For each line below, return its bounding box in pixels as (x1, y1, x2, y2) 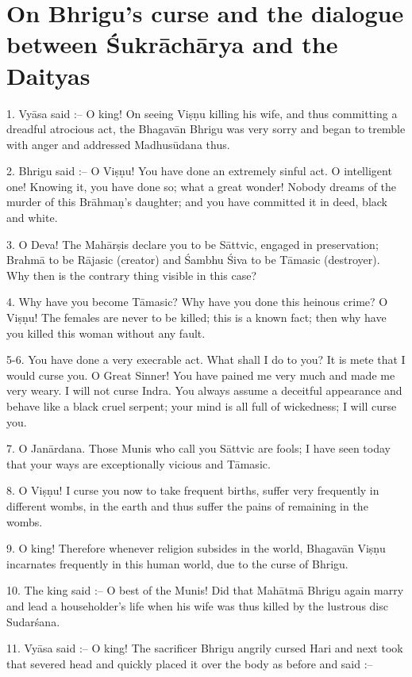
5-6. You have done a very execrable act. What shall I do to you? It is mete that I (6, 351, 406, 368)
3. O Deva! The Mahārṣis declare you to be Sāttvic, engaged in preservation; (6, 235, 379, 252)
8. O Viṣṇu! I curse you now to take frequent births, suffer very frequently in (6, 482, 379, 499)
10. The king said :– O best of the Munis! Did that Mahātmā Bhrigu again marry (6, 582, 404, 599)
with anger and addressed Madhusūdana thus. (6, 136, 230, 152)
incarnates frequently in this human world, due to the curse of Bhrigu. (6, 555, 348, 572)
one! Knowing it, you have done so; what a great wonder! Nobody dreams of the (6, 178, 397, 194)
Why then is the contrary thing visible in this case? (6, 266, 256, 283)
